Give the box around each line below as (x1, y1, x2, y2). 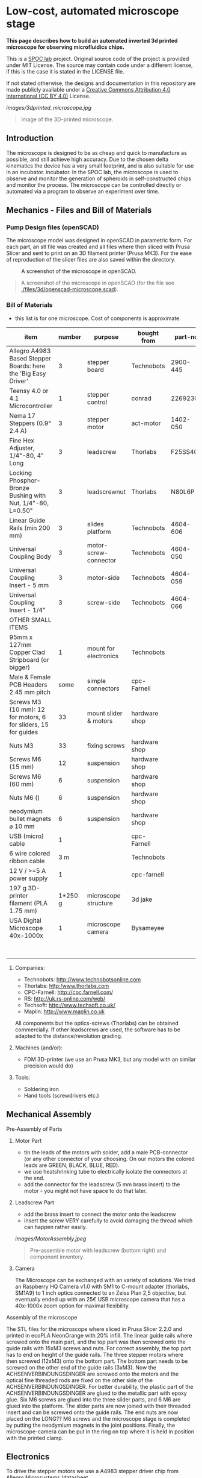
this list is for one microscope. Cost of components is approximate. (14, 315, 182, 322)
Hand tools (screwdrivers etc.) (23, 1092, 99, 1099)
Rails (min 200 (9, 523, 50, 532)
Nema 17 (9, 411, 36, 420)
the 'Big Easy (9, 369, 46, 377)
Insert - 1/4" (9, 606, 46, 614)
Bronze (9, 483, 30, 492)
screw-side (87, 598, 120, 606)
